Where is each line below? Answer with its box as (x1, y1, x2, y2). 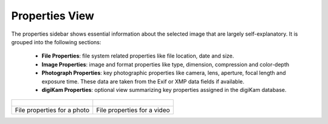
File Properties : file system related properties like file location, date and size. (41, 52, 234, 60)
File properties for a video (96, 106, 170, 114)
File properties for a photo (15, 106, 90, 114)
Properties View (11, 9, 94, 22)
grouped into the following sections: (11, 38, 101, 45)
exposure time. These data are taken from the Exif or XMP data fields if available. (41, 77, 245, 85)
